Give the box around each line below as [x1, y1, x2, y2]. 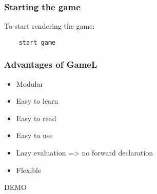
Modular [16, 78, 43, 89]
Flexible [16, 164, 42, 175]
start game [18, 38, 56, 46]
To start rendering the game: [4, 21, 95, 31]
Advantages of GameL [4, 58, 97, 71]
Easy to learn [16, 95, 58, 106]
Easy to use [16, 130, 53, 141]
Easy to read [16, 112, 56, 123]
